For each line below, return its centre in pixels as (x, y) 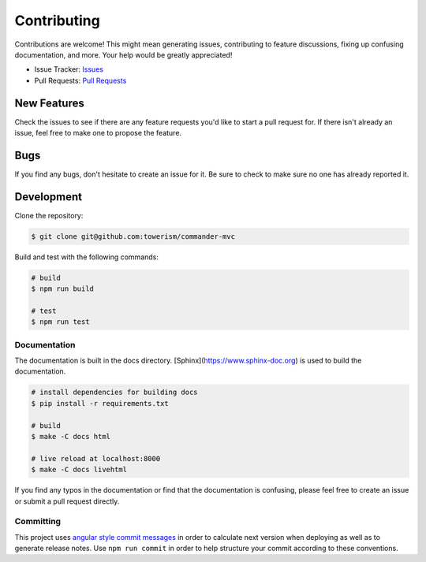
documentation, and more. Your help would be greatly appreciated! (123, 54)
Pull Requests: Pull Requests (80, 80)
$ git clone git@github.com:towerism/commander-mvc (133, 236)
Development (49, 197)
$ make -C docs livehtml (79, 470)
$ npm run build (63, 289)
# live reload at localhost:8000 (96, 458)
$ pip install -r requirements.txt (100, 403)
